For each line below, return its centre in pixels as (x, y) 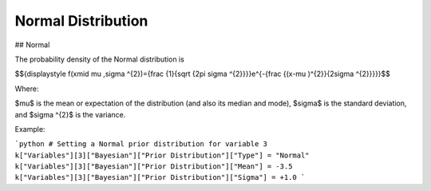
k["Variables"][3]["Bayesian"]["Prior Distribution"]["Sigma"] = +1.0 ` (160, 177)
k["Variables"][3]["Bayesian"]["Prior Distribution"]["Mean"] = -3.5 (154, 167)
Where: (27, 89)
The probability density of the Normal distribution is (100, 59)
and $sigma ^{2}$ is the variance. (70, 114)
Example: (30, 129)
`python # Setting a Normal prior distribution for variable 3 (141, 144)
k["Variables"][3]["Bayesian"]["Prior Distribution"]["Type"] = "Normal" (162, 155)
